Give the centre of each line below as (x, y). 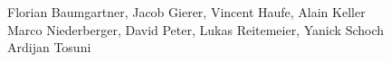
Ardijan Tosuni (49, 47)
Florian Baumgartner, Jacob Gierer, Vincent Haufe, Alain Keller (186, 12)
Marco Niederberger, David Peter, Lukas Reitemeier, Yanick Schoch (196, 29)
